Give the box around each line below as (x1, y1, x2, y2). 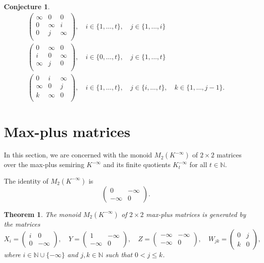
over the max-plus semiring (4, 159, 84, 170)
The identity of (4, 175, 48, 186)
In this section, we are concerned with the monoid (4, 150, 152, 160)
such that (105, 249, 133, 259)
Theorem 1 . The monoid (4, 209, 81, 219)
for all (189, 159, 207, 170)
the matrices (4, 218, 40, 229)
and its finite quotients (103, 159, 171, 170)
